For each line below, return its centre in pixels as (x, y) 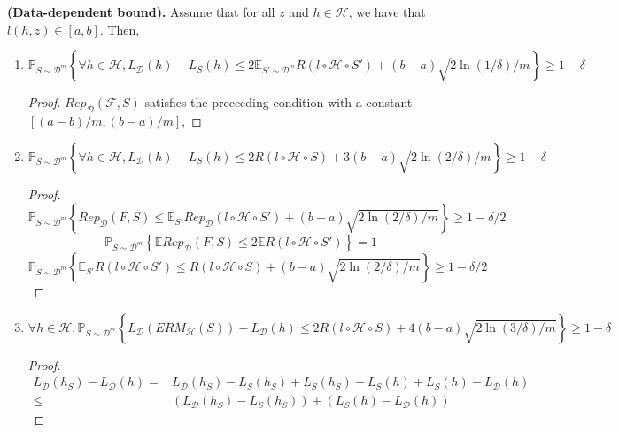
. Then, (120, 29)
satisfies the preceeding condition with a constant (279, 102)
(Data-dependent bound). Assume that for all (141, 12)
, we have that (387, 12)
